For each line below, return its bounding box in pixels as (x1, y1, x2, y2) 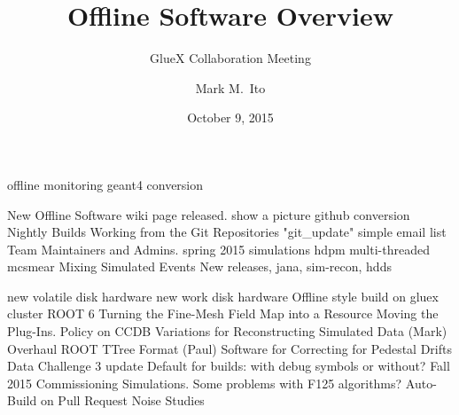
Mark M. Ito (195, 78, 266, 97)
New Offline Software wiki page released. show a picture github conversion (7, 205, 410, 223)
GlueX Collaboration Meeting (150, 49, 311, 67)
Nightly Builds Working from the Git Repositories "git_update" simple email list (7, 223, 447, 241)
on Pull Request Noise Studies (40, 391, 205, 410)
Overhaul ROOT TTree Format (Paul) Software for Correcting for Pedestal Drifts (7, 339, 452, 357)
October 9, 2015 (187, 108, 274, 127)
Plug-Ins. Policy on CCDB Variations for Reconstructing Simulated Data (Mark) (7, 322, 447, 341)
